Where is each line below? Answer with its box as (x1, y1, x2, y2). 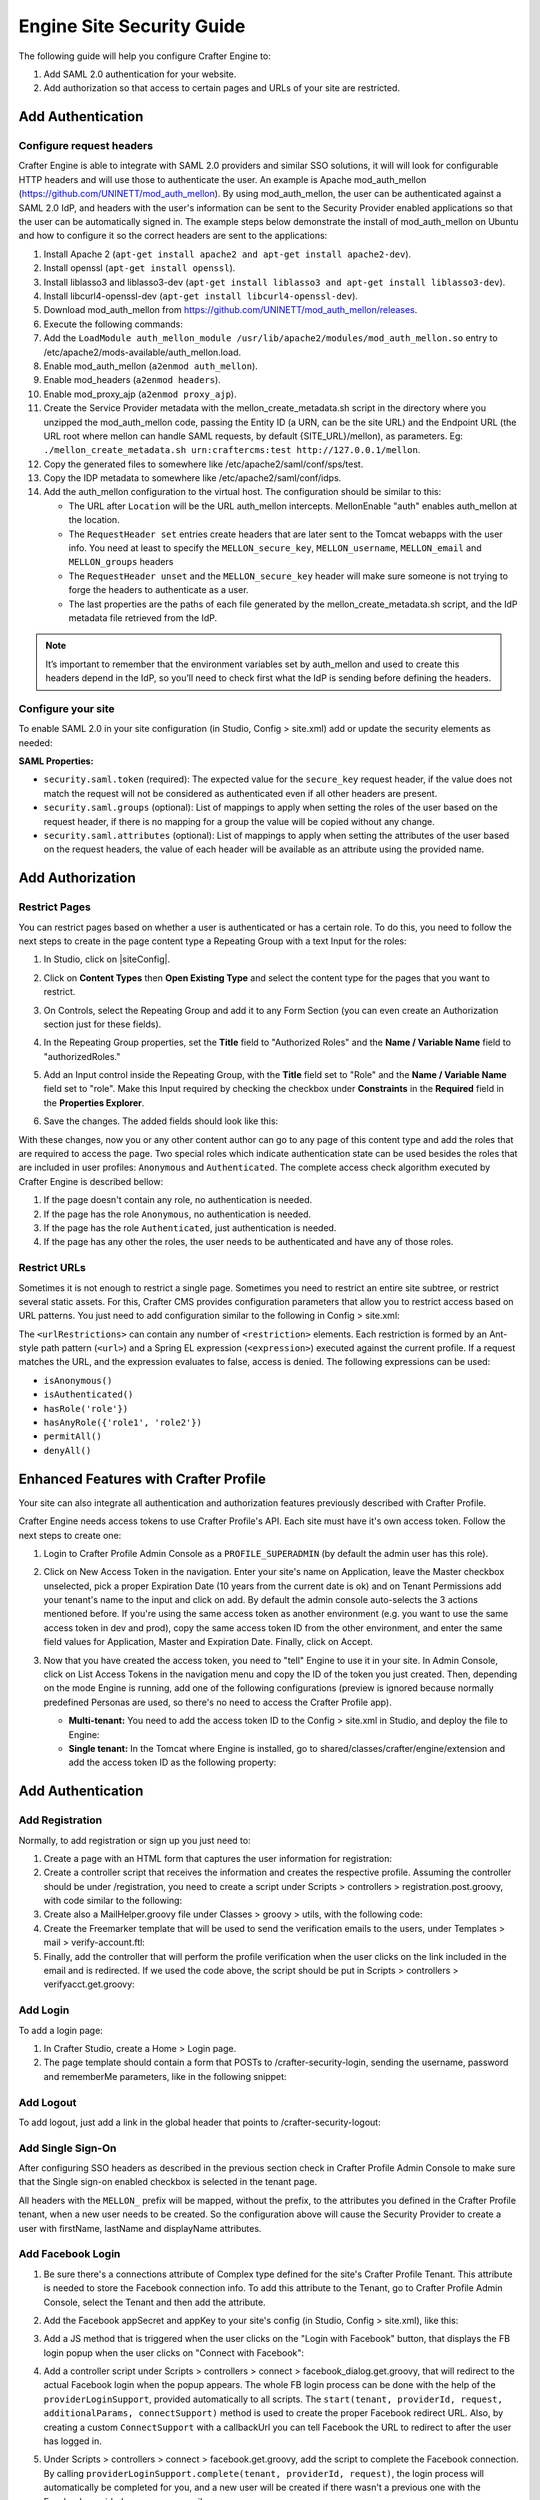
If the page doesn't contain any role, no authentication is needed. (43, 1194, 313, 1206)
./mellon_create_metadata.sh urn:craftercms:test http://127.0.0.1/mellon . (43, 444, 421, 456)
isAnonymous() (43, 1375, 113, 1386)
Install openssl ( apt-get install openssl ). (43, 262, 236, 274)
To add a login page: (18, 2024, 104, 2036)
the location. (68, 514, 120, 526)
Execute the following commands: (43, 318, 184, 330)
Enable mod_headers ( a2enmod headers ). (43, 374, 222, 386)
